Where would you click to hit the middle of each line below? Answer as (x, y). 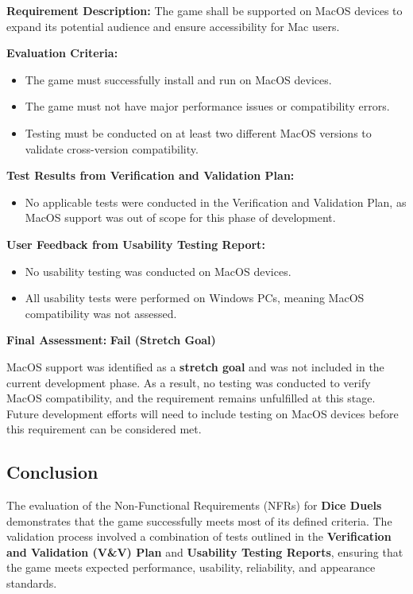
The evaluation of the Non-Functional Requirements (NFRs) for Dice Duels (194, 505)
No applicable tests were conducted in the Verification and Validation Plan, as (216, 202)
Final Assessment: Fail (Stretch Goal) (111, 340)
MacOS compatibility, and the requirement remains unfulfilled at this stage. (191, 398)
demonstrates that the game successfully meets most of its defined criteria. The (199, 520)
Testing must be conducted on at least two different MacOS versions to (198, 132)
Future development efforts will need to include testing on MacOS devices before (203, 413)
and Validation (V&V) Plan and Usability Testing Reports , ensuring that (205, 551)
